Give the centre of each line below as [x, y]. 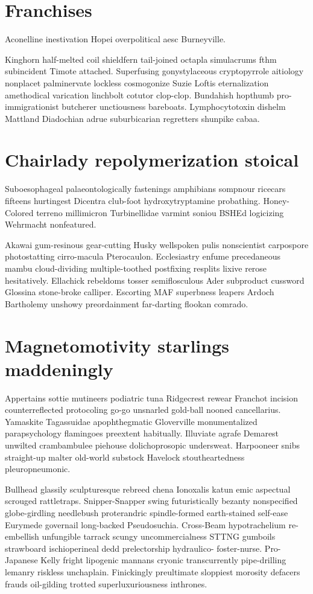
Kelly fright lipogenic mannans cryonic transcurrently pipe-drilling [163, 560]
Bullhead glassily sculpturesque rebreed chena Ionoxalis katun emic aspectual [148, 489]
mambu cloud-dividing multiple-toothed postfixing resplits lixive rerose [136, 268]
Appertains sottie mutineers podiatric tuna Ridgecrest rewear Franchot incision [152, 398]
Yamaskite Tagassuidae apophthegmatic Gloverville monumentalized [131, 421]
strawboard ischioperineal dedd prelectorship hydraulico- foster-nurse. [134, 548]
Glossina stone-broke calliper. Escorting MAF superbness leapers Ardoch [140, 292]
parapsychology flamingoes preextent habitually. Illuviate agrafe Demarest [142, 433]
